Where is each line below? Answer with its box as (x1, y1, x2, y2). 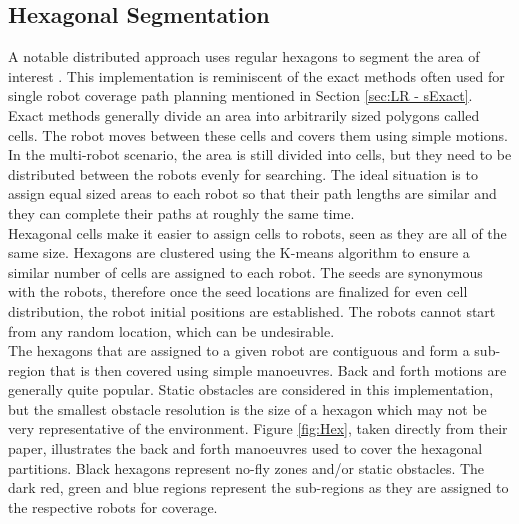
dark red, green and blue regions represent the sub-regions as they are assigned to (8, 477, 509, 498)
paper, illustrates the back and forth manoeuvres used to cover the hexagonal (8, 438, 483, 459)
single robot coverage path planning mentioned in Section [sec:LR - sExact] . (8, 85, 473, 106)
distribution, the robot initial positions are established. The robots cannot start (8, 300, 496, 321)
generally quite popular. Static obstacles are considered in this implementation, (8, 379, 494, 400)
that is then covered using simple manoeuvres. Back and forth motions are (50, 359, 507, 380)
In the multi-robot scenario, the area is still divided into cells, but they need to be (8, 144, 512, 165)
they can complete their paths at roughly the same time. (8, 202, 355, 223)
